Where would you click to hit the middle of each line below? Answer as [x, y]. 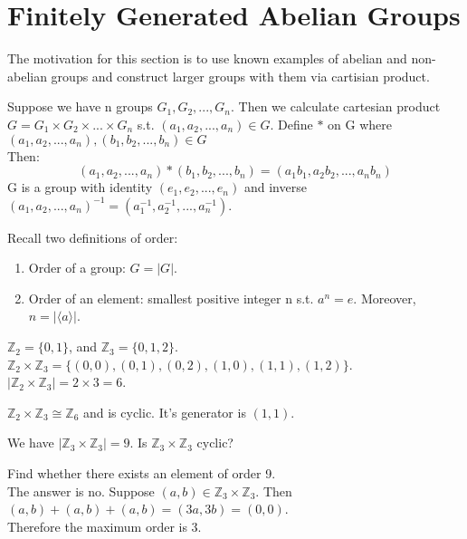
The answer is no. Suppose [81, 491]
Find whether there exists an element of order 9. [142, 473]
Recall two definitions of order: [93, 237]
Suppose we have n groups [80, 106]
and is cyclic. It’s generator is [164, 412]
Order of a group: [77, 268]
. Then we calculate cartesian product [335, 106]
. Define [291, 124]
